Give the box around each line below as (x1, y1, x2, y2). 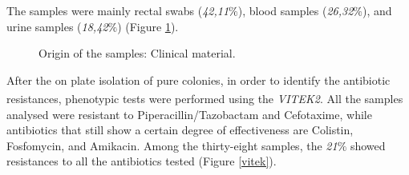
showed (350, 137, 386, 153)
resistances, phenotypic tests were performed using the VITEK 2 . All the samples (6, 90, 403, 107)
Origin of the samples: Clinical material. (38, 45, 236, 62)
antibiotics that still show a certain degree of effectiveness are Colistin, (6, 121, 354, 138)
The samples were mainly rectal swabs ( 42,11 (6, 2, 229, 18)
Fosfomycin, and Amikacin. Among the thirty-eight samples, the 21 (6, 137, 338, 153)
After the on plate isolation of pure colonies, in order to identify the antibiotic (6, 71, 391, 88)
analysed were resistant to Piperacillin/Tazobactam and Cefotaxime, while (6, 105, 372, 122)
